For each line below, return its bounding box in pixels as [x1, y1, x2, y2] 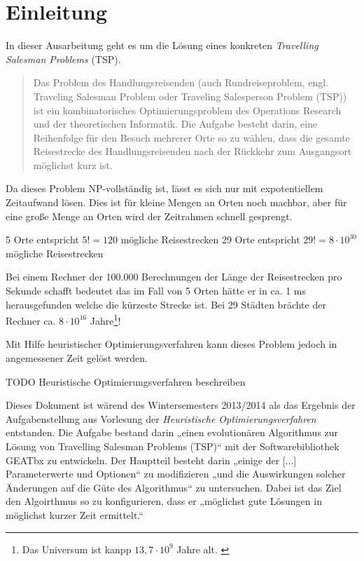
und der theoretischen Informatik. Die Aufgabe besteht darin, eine [33, 116, 318, 131]
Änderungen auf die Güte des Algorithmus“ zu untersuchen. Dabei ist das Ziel [6, 480, 342, 494]
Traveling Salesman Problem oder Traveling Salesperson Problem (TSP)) [33, 88, 347, 103]
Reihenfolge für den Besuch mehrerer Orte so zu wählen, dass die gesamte [33, 130, 350, 144]
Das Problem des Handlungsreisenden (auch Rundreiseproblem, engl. [33, 75, 328, 90]
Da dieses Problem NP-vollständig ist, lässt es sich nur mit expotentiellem [6, 181, 323, 196]
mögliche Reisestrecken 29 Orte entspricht [120, 232, 300, 247]
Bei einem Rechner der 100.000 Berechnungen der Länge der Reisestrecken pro [6, 269, 342, 284]
